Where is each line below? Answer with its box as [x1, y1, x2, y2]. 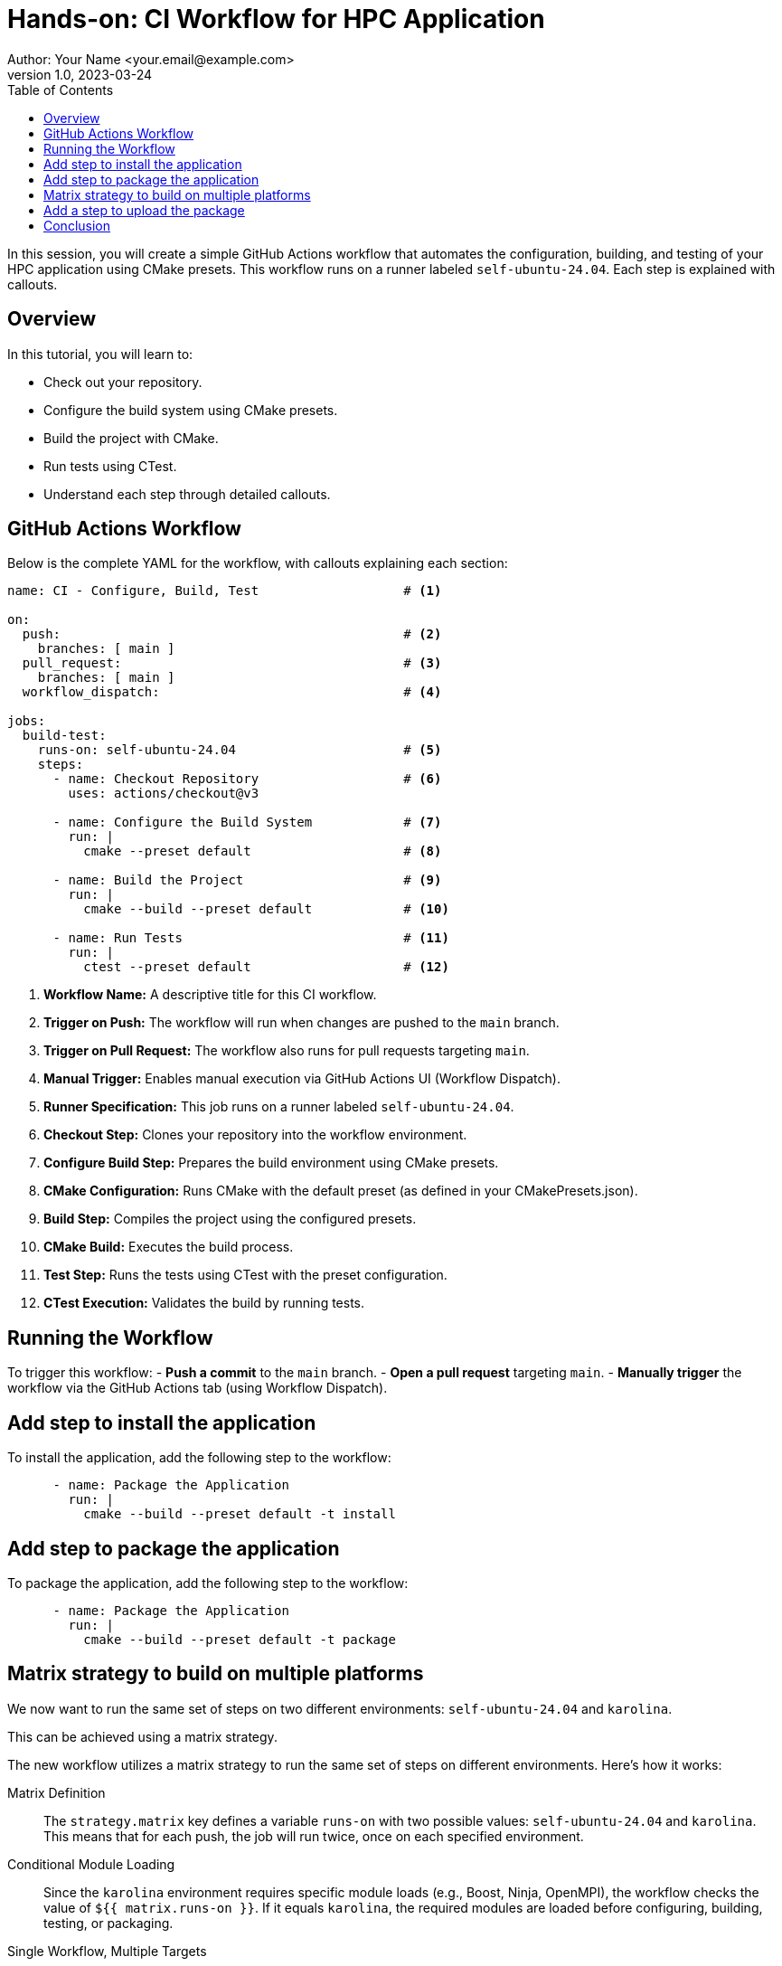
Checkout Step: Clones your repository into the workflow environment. [43, 1127, 467, 1143]
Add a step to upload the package [43, 202, 245, 218]
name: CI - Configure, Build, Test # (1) [7, 583, 442, 599]
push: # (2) [22, 627, 442, 642]
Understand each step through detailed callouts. [43, 486, 331, 502]
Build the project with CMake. [43, 430, 219, 446]
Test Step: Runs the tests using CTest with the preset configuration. [43, 1267, 448, 1283]
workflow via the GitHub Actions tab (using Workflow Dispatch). [7, 1380, 388, 1396]
